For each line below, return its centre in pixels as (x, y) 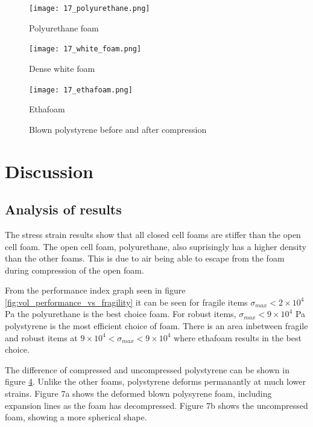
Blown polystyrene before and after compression (118, 129)
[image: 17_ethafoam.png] (81, 90)
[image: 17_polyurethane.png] (90, 8)
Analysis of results (63, 209)
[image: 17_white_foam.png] (85, 49)
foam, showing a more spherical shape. (76, 417)
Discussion (49, 171)
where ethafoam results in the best (238, 337)
